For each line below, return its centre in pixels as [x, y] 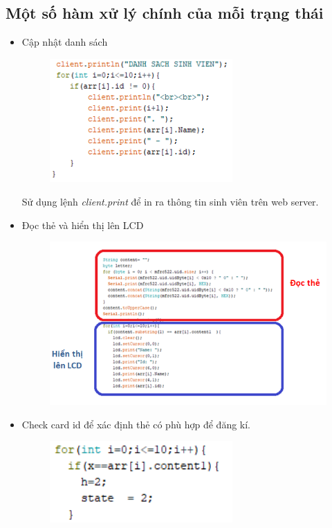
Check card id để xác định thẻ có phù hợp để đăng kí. [136, 424]
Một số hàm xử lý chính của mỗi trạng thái [165, 13]
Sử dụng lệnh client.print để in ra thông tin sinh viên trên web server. [170, 201]
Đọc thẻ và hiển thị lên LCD [83, 225]
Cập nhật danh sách [65, 42]
